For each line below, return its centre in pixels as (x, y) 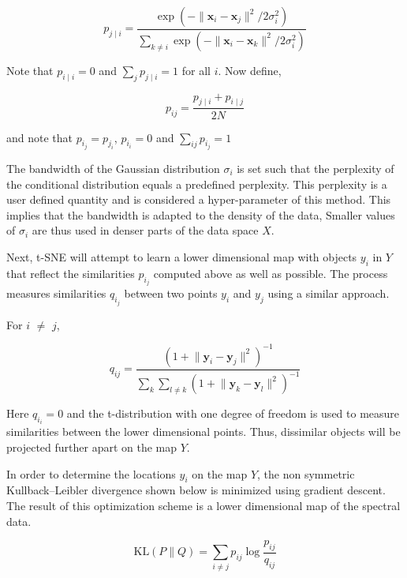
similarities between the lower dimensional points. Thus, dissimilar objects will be (203, 432)
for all (196, 70)
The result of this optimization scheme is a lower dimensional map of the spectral (203, 506)
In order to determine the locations (91, 473)
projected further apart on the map (92, 447)
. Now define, (250, 70)
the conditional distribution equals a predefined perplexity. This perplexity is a (197, 184)
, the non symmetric (306, 473)
